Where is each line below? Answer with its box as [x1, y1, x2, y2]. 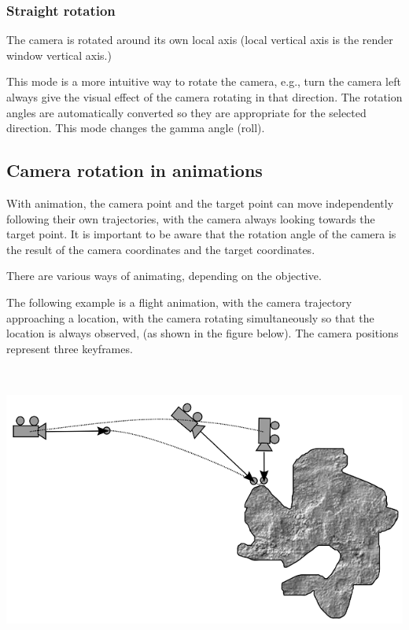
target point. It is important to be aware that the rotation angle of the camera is [6, 226, 396, 242]
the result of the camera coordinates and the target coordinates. [6, 241, 315, 257]
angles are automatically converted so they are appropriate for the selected [6, 104, 367, 120]
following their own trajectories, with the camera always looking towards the [6, 210, 375, 227]
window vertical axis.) [6, 46, 112, 63]
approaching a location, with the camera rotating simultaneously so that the [6, 309, 374, 326]
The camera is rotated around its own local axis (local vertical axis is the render [6, 31, 393, 48]
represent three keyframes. [6, 340, 133, 356]
